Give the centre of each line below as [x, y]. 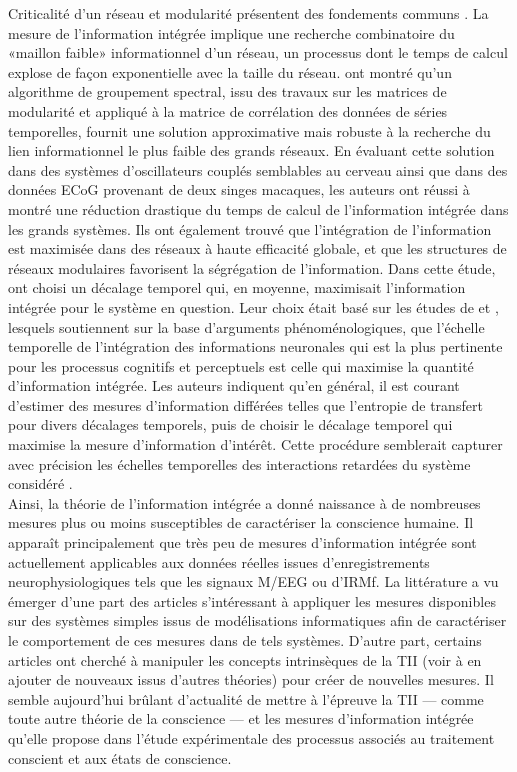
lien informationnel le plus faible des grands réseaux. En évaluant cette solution [251, 150]
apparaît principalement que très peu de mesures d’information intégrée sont [242, 542]
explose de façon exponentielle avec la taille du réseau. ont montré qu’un [230, 71]
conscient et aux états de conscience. [120, 757]
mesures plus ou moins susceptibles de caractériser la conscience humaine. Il [241, 522]
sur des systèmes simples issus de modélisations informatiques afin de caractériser [257, 620]
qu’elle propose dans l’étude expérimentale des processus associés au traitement [251, 737]
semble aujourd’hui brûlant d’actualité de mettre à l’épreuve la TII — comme [246, 698]
